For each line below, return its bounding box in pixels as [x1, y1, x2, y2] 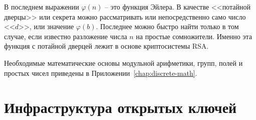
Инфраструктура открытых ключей [4, 97, 237, 117]
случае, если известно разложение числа [4, 31, 127, 41]
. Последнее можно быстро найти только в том [96, 21, 239, 32]
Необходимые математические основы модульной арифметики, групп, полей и [4, 57, 243, 68]
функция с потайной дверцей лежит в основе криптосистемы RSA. [4, 41, 209, 51]
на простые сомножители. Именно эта [136, 31, 252, 41]
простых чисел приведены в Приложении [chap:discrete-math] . [4, 67, 197, 78]
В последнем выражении [4, 2, 79, 12]
